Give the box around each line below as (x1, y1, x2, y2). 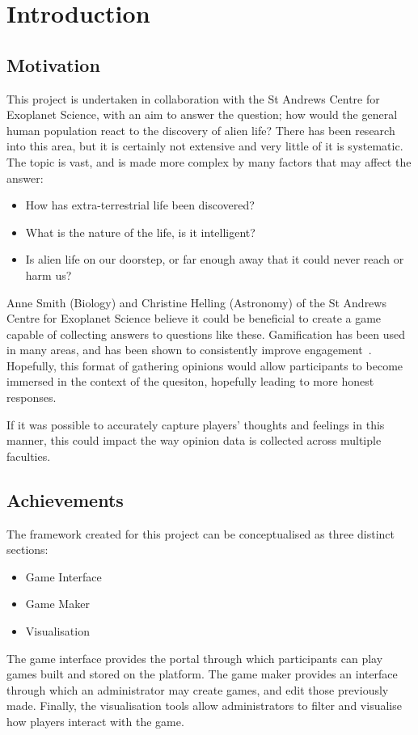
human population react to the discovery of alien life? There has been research (6, 121, 395, 138)
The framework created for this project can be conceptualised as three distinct (6, 525, 395, 542)
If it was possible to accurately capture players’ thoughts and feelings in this (6, 416, 385, 433)
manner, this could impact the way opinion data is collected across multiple (6, 432, 382, 449)
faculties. (6, 447, 51, 464)
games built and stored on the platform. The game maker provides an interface (6, 665, 398, 682)
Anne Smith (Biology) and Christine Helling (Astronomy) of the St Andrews (6, 294, 386, 310)
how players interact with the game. (6, 713, 184, 729)
